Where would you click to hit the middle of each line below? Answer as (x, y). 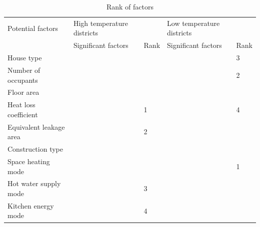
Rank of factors (130, 6)
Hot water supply (34, 183)
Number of (24, 70)
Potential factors (33, 28)
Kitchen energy (31, 205)
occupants (23, 80)
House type (25, 58)
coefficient (23, 114)
